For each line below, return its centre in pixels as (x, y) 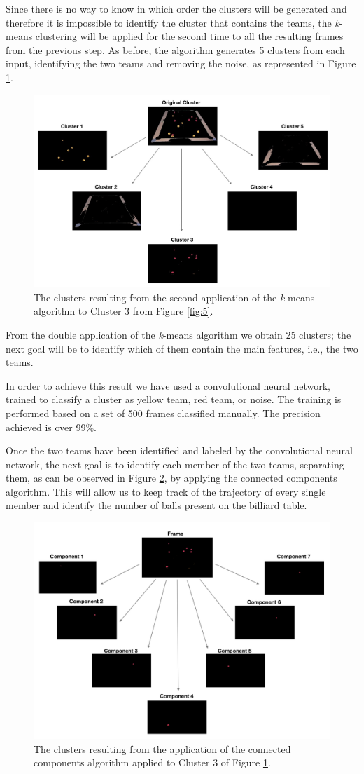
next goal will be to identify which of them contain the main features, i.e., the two (182, 348)
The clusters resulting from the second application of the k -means (174, 297)
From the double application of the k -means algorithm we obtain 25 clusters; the (178, 334)
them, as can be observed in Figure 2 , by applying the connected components (171, 478)
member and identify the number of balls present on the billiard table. (156, 505)
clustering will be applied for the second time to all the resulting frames (189, 36)
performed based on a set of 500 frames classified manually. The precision (163, 413)
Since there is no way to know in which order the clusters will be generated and (176, 8)
